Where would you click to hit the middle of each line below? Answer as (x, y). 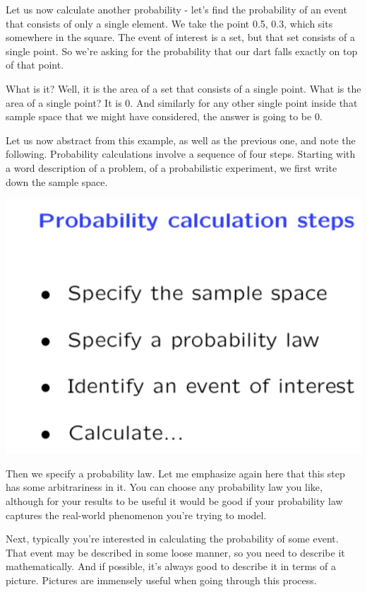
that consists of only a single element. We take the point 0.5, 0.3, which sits (169, 23)
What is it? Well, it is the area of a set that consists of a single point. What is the (183, 88)
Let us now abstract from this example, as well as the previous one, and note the (181, 140)
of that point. (35, 65)
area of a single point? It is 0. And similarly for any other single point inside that (182, 102)
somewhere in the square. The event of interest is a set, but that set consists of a (180, 37)
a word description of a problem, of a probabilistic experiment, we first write (172, 167)
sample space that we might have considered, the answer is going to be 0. (164, 116)
